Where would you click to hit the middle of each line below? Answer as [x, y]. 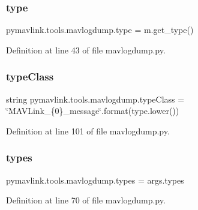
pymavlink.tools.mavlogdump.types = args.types [95, 180]
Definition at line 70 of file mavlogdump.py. [86, 200]
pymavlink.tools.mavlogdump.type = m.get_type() [100, 30]
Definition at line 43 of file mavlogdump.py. [86, 49]
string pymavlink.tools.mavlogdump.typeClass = [95, 99]
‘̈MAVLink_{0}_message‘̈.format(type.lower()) [93, 111]
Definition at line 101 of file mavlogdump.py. [88, 130]
